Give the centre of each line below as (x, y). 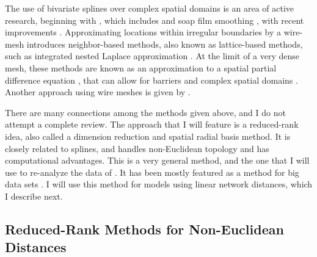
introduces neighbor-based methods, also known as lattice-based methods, (165, 44)
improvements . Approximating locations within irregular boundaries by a (143, 32)
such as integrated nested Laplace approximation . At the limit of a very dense (152, 56)
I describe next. (34, 196)
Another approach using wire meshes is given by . (98, 92)
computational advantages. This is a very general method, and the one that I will (157, 160)
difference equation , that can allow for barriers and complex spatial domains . (151, 80)
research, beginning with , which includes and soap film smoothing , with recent (155, 20)
